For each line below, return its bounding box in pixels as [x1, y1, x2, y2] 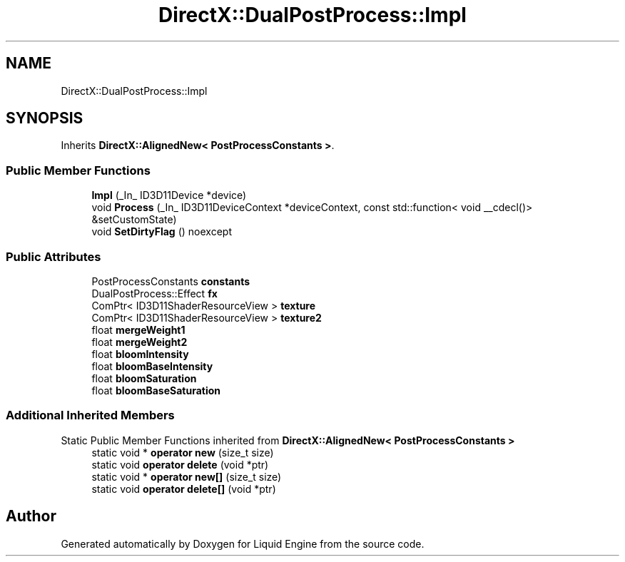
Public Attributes [6, 249, 101, 264]
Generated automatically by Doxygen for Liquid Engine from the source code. [61, 537, 425, 550]
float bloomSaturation [91, 372, 197, 384]
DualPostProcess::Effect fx [91, 287, 218, 300]
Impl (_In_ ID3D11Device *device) [91, 189, 247, 202]
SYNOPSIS [6, 109, 83, 128]
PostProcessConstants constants [91, 275, 250, 287]
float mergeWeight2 [91, 335, 188, 348]
